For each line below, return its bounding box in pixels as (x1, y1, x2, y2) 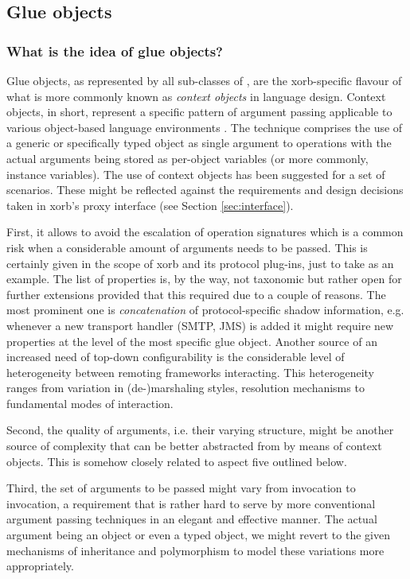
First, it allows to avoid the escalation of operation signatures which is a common (6, 223, 404, 240)
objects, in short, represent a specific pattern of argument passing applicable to (6, 103, 392, 120)
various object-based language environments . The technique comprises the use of (6, 119, 403, 135)
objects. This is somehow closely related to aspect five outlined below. (6, 453, 347, 469)
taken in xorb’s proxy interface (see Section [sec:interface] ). (6, 196, 294, 213)
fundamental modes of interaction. (6, 394, 174, 411)
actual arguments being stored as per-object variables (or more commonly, (6, 150, 369, 166)
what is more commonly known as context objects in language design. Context (6, 87, 386, 104)
